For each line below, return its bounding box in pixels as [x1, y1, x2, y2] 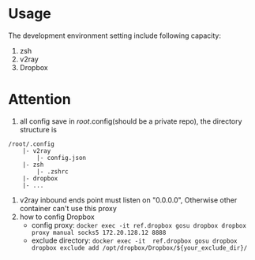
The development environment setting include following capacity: [8, 31, 221, 40]
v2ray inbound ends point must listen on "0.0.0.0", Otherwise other [19, 195, 238, 205]
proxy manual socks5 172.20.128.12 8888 [31, 228, 167, 236]
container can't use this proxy [19, 203, 117, 213]
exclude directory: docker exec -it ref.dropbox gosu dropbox [31, 236, 238, 245]
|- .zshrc [36, 167, 69, 176]
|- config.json [36, 154, 87, 162]
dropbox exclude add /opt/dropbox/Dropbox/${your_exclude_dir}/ [31, 243, 248, 252]
